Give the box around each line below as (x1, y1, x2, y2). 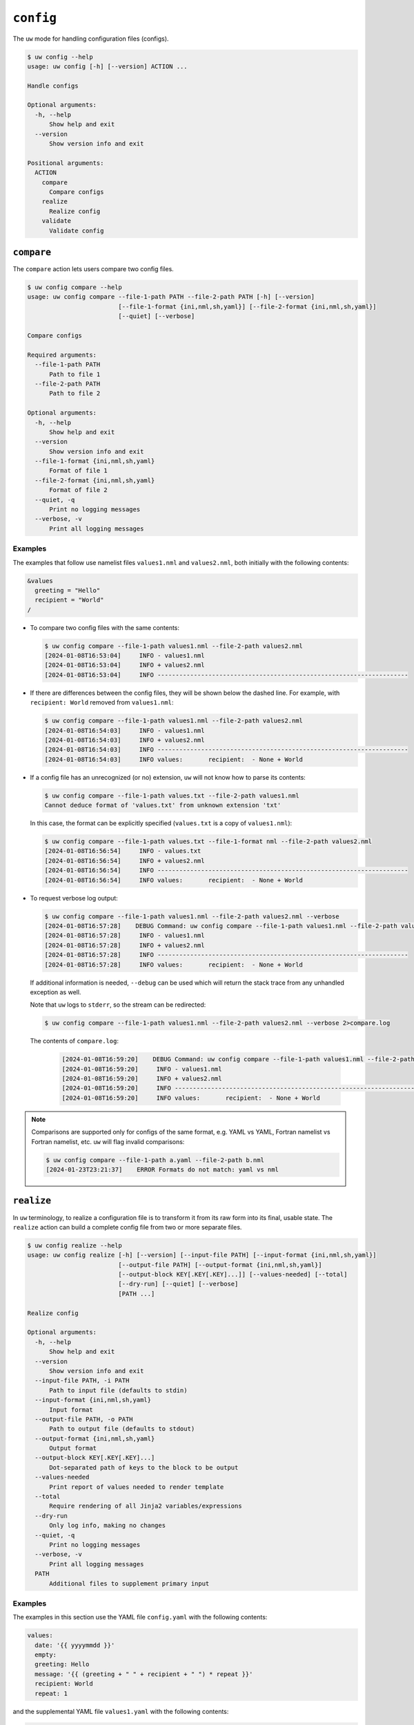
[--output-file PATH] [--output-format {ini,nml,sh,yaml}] (118, 1261, 322, 1269)
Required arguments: (27, 351, 97, 359)
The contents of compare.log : (30, 1037, 119, 1045)
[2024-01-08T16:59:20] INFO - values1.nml (61, 1065, 222, 1073)
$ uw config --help (27, 52, 93, 61)
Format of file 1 (49, 466, 108, 475)
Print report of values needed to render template (49, 1483, 224, 1490)
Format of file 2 (49, 486, 108, 494)
